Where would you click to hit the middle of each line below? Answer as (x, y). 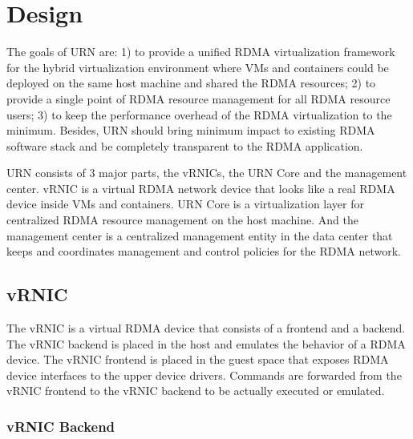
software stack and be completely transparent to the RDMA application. (185, 145)
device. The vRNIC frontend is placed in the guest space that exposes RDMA (198, 359)
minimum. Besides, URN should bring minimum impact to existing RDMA (191, 130)
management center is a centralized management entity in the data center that (200, 235)
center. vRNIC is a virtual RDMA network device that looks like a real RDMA (201, 188)
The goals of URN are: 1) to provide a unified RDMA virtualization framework (201, 52)
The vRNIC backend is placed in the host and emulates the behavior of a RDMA (206, 343)
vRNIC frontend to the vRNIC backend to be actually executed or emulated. (196, 391)
